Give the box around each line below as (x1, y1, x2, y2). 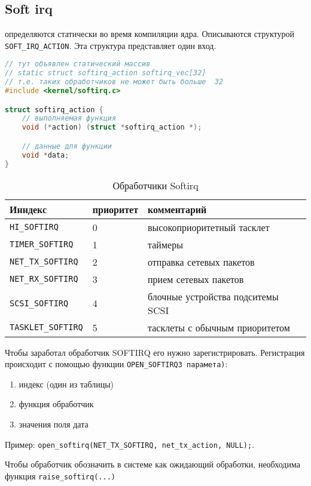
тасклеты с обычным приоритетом (148, 320, 290, 334)
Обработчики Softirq (112, 178, 199, 192)
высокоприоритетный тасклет (148, 220, 270, 234)
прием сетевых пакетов (148, 272, 244, 286)
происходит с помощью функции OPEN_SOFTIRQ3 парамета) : (5, 358, 228, 370)
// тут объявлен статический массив (5, 60, 151, 69)
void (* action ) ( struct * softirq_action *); (22, 123, 202, 132)
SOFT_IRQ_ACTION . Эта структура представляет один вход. (5, 39, 217, 51)
